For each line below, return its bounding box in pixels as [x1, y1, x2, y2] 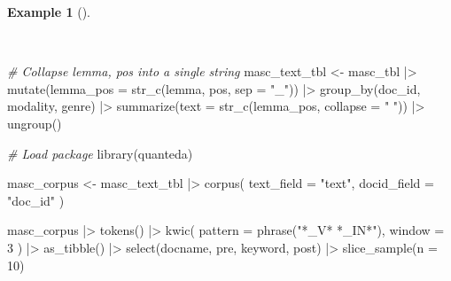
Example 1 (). [7, 3, 90, 20]
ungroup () [7, 113, 62, 132]
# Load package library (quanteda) [7, 144, 193, 162]
